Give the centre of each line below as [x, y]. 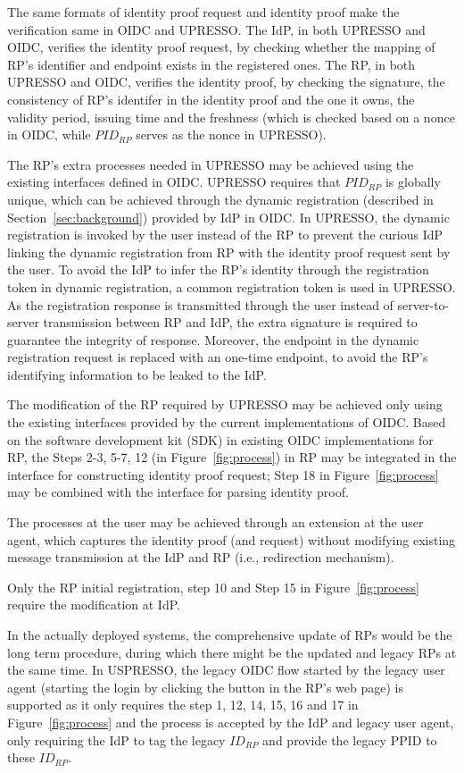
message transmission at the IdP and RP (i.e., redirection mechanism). [201, 557]
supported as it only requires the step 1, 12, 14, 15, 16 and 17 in [183, 705]
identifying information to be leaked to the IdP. [137, 374]
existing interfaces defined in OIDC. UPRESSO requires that [174, 182]
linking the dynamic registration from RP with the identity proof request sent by [229, 252]
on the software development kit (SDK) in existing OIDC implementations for [220, 439]
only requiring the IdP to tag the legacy [116, 739]
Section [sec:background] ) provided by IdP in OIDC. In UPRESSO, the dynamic [228, 217]
